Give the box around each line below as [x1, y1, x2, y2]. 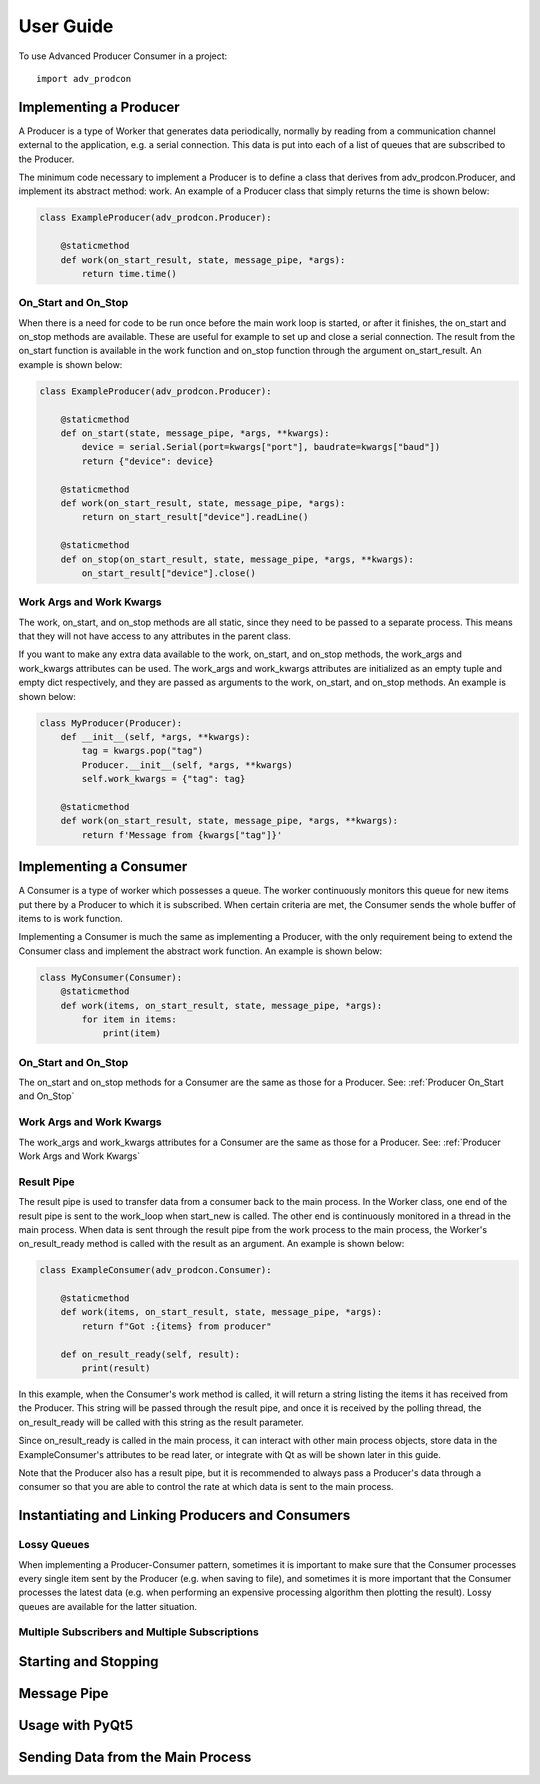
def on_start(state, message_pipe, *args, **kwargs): [60, 428, 330, 439]
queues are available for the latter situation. [18, 1600, 197, 1612]
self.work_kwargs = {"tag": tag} [81, 773, 246, 785]
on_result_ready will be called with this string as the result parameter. [18, 1416, 304, 1428]
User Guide [18, 15, 114, 37]
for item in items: [81, 1013, 177, 1025]
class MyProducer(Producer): [39, 717, 183, 729]
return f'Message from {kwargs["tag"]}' [81, 829, 283, 840]
